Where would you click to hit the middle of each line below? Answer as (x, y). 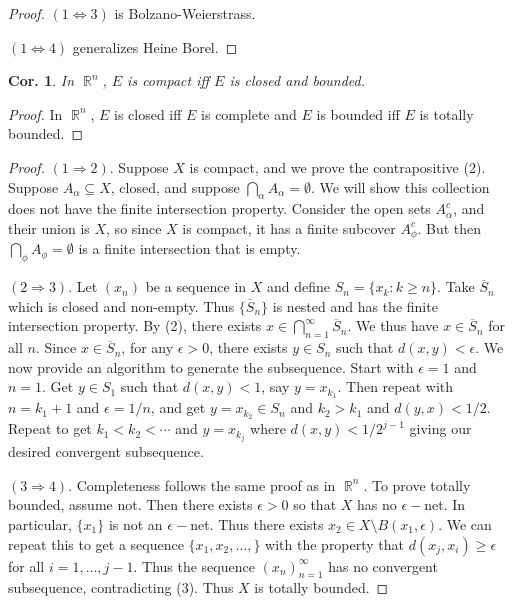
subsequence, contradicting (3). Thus (121, 587)
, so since (134, 227)
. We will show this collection (400, 186)
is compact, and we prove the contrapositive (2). (337, 166)
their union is (49, 227)
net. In (445, 504)
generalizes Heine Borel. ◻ (155, 46)
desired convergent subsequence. (106, 451)
